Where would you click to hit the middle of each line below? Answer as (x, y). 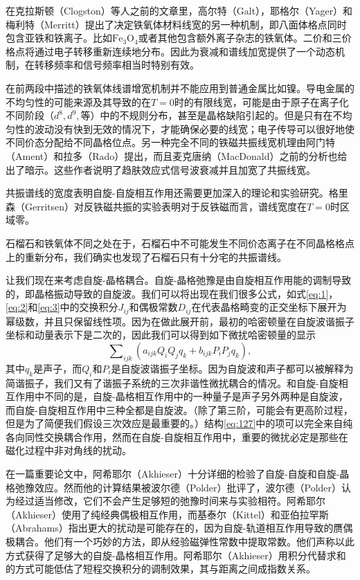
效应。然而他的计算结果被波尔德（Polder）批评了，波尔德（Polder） (188, 487)
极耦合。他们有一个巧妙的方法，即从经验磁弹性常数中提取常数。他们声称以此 (180, 542)
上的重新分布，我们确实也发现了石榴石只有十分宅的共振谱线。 (146, 256)
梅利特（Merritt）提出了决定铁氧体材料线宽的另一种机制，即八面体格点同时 (176, 24)
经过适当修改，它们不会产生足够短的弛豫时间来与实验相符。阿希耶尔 (170, 501)
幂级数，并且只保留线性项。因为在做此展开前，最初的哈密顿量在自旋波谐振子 (180, 321)
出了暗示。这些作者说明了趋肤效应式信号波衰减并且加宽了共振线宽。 (161, 169)
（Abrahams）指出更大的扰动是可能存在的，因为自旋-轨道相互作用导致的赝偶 (179, 528)
